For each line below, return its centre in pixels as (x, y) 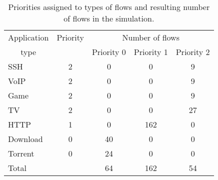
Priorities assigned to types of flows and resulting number (109, 7)
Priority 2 (193, 52)
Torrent (21, 153)
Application (28, 37)
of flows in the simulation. (109, 18)
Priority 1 (151, 52)
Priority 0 (109, 52)
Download (25, 139)
